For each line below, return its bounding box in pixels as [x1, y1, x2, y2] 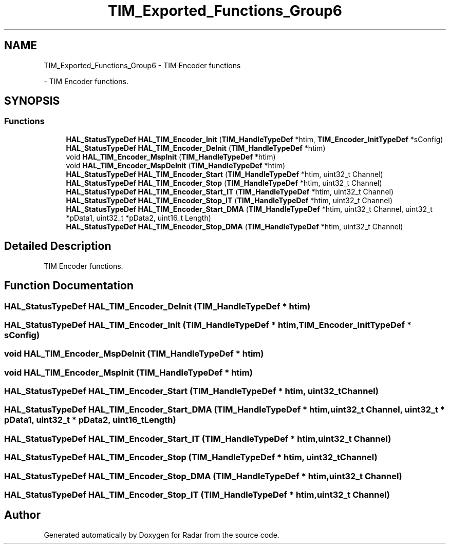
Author [4, 508, 41, 522]
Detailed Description [4, 240, 111, 253]
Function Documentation [4, 279, 134, 292]
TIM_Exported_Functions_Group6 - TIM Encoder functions [44, 61, 241, 70]
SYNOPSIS [4, 94, 60, 108]
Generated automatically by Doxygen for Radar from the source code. [44, 530, 279, 539]
